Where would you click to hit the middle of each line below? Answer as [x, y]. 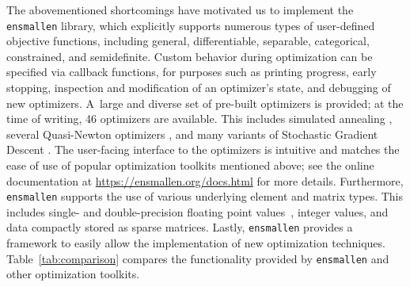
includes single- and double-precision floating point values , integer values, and [197, 211]
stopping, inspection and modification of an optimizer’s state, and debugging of [199, 88]
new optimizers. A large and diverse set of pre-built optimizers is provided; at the [205, 103]
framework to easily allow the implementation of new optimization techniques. [196, 243]
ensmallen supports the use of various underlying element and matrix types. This [205, 196]
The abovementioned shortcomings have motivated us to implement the [180, 10]
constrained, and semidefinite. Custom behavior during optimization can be [190, 56]
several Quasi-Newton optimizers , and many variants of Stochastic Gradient [192, 134]
